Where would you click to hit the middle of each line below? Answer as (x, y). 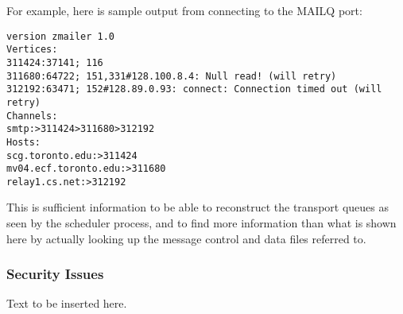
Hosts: (23, 142)
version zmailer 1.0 (61, 36)
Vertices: (32, 50)
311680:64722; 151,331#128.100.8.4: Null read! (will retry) (172, 76)
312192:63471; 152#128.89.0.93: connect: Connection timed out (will (194, 89)
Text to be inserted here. (67, 303)
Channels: (32, 116)
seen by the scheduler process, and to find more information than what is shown (201, 223)
